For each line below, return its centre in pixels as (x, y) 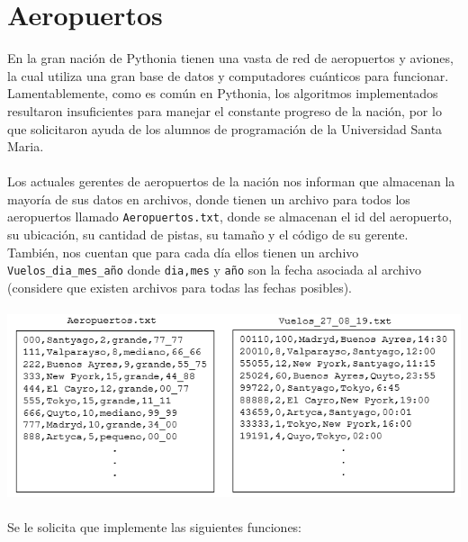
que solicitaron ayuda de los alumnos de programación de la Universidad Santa (225, 128)
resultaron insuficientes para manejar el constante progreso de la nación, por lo (225, 110)
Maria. (26, 146)
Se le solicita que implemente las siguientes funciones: (155, 526)
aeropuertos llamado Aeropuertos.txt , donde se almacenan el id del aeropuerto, (230, 217)
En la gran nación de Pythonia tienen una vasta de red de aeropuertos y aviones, (230, 58)
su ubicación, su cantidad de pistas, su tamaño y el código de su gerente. (208, 235)
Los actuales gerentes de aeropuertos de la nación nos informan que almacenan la (231, 181)
